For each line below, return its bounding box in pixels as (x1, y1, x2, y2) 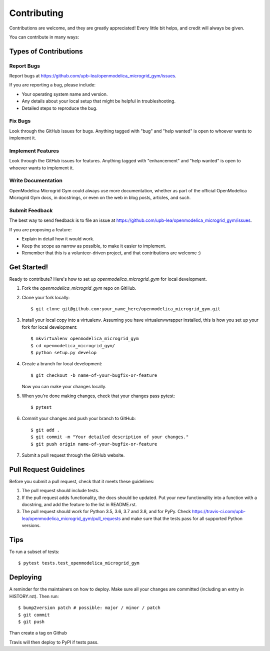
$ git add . (30, 427, 60, 433)
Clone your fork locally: (21, 294, 70, 300)
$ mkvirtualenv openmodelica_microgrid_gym (30, 336, 139, 342)
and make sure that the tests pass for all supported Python (121, 515, 242, 522)
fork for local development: (21, 324, 77, 330)
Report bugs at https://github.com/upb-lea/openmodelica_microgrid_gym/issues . (9, 73, 177, 79)
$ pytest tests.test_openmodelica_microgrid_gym (18, 560, 139, 566)
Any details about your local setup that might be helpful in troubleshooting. (21, 98, 176, 104)
